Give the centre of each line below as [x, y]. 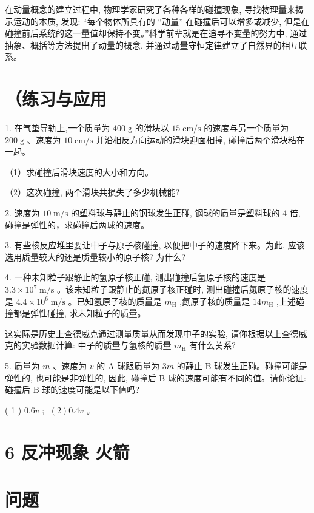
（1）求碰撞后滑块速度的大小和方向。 [79, 172]
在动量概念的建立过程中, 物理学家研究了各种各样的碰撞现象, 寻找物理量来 [150, 9]
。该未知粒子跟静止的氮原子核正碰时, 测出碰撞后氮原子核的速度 [182, 289]
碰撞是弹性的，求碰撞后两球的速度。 [77, 224]
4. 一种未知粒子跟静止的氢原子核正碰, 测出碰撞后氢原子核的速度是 [135, 277]
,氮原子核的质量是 [215, 301]
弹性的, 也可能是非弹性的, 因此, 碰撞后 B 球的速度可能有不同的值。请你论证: [155, 377]
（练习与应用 [56, 99]
